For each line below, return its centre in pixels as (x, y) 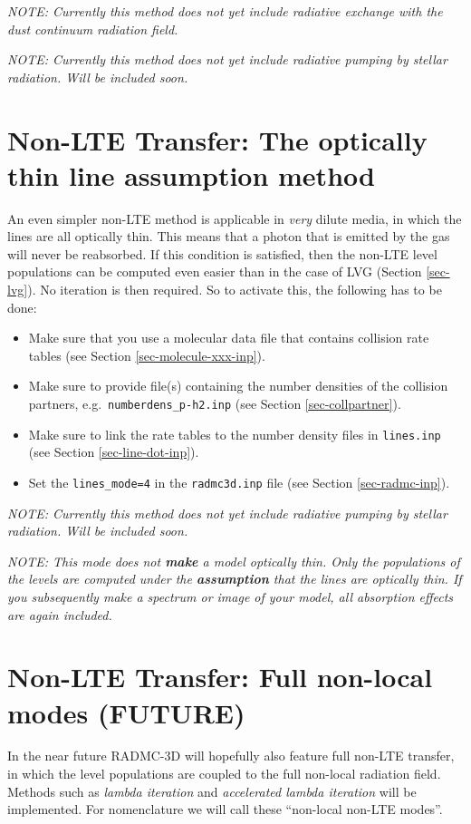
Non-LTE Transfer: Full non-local (220, 677)
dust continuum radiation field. (93, 29)
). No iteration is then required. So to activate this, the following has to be (235, 290)
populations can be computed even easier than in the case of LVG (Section (215, 271)
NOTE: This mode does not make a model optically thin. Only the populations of (234, 561)
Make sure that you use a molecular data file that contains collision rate (229, 338)
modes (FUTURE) (126, 712)
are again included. (60, 614)
